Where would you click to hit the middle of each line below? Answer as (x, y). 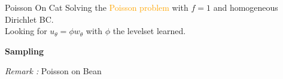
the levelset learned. (149, 31)
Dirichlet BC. (29, 19)
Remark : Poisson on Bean (53, 71)
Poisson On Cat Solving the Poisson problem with (97, 7)
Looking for (26, 31)
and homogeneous (246, 7)
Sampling (25, 51)
